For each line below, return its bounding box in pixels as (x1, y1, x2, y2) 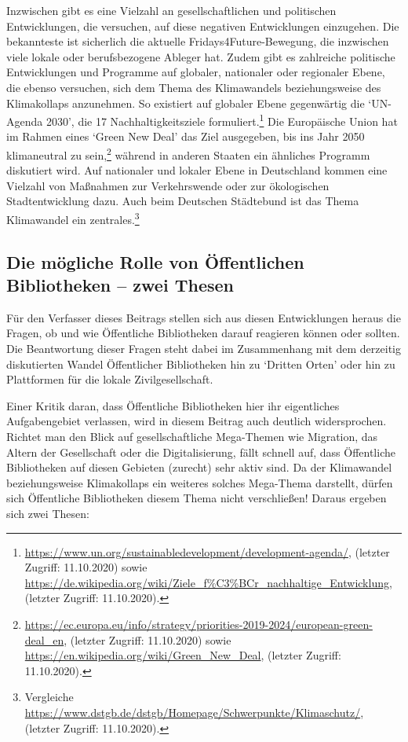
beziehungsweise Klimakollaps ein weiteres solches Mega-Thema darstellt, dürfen (6, 474, 393, 490)
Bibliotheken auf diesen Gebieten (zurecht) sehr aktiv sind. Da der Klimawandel (6, 459, 392, 476)
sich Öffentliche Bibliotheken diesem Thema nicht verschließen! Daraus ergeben (6, 490, 387, 506)
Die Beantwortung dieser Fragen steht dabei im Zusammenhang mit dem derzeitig (6, 340, 401, 357)
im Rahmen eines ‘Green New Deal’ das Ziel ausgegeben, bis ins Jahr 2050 (6, 128, 365, 145)
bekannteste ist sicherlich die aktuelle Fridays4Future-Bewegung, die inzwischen (6, 33, 389, 50)
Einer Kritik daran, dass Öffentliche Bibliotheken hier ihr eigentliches (6, 397, 340, 413)
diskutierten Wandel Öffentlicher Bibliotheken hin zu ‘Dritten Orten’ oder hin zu (6, 355, 395, 372)
